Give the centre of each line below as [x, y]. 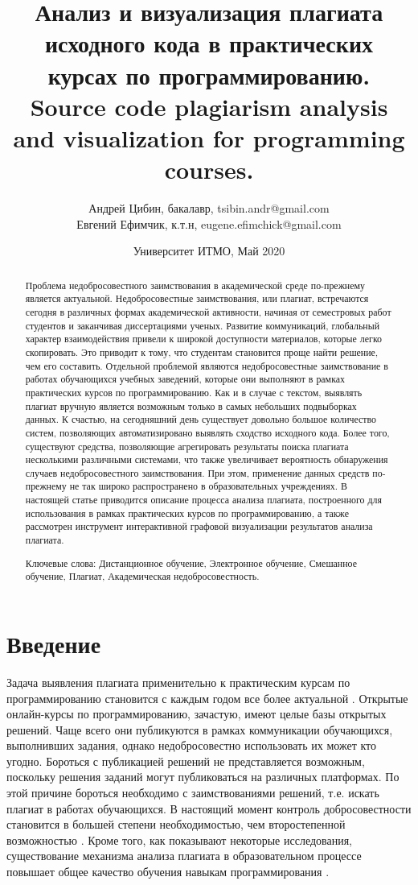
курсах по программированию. [209, 74]
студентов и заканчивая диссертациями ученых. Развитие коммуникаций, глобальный [203, 325]
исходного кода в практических [209, 43]
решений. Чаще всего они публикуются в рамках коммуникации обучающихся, [200, 729]
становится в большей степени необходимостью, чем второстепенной [176, 824]
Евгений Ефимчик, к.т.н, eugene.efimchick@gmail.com [209, 223]
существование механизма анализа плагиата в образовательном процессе [184, 856]
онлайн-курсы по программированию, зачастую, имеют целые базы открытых [197, 714]
